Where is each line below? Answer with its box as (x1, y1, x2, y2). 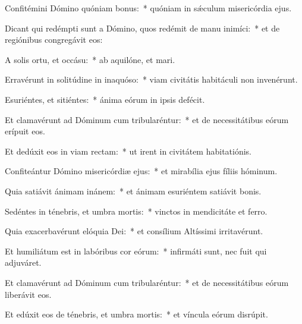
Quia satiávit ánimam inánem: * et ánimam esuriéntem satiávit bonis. (5, 184, 262, 197)
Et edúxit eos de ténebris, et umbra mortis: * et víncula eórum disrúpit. (5, 308, 268, 320)
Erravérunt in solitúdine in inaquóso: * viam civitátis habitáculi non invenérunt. (5, 73, 298, 86)
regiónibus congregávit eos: (5, 33, 103, 46)
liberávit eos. (5, 288, 52, 300)
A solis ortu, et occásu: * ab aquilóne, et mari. (5, 53, 175, 65)
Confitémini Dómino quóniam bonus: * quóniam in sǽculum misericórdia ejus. (5, 2, 292, 14)
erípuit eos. (5, 125, 45, 137)
